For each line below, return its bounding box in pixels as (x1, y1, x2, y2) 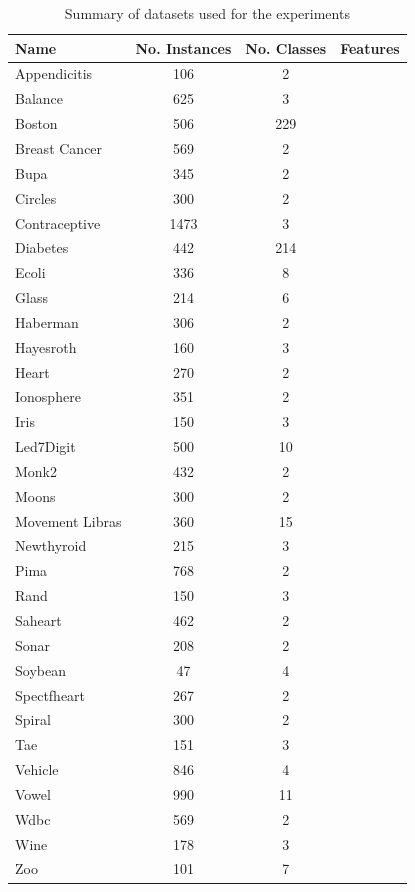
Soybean (15, 659, 66, 680)
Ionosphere (15, 386, 81, 407)
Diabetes (15, 237, 69, 258)
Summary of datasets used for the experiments (64, 3, 350, 23)
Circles (15, 187, 57, 208)
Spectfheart (15, 684, 86, 705)
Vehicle (15, 759, 59, 780)
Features (340, 37, 400, 58)
